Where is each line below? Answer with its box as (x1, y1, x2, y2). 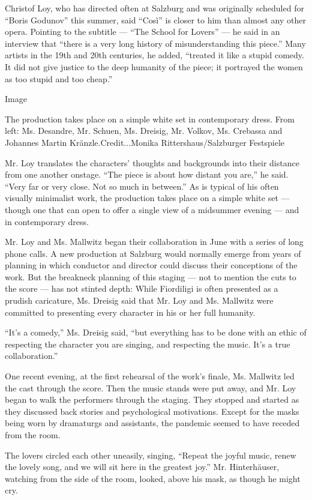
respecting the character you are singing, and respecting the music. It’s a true (5, 337, 290, 350)
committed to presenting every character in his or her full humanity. (5, 306, 256, 318)
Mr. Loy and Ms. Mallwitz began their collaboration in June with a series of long (5, 235, 304, 248)
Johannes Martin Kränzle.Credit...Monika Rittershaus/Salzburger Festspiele (5, 136, 284, 148)
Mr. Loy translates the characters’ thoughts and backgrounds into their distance (5, 156, 299, 169)
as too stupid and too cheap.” (5, 72, 113, 85)
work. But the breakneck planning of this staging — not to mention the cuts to (5, 270, 296, 283)
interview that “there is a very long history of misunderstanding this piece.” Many (5, 37, 306, 49)
